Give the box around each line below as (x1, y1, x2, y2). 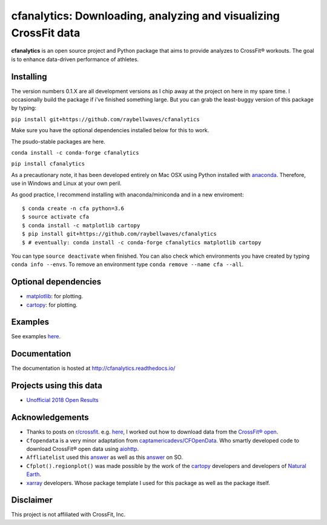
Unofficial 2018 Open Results (26, 396, 99, 404)
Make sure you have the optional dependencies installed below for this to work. (11, 127, 210, 134)
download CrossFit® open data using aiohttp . (26, 445, 139, 452)
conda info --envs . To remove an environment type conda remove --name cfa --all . (11, 261, 244, 268)
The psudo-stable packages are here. (11, 138, 105, 145)
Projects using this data (11, 381, 102, 391)
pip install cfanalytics (11, 161, 85, 167)
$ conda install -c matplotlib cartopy (22, 222, 140, 229)
